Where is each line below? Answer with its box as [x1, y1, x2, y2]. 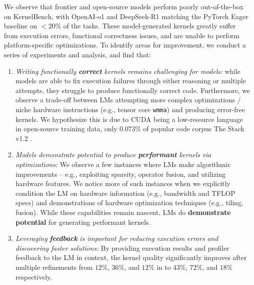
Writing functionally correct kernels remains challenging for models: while [15, 66, 241, 76]
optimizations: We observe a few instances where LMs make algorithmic [15, 159, 231, 169]
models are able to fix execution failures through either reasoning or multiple [15, 75, 246, 86]
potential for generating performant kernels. [15, 216, 151, 227]
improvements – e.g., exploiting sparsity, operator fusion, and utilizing [15, 168, 226, 179]
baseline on [4, 21, 37, 31]
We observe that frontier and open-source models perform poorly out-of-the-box [4, 1, 244, 11]
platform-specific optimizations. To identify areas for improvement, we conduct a [4, 40, 246, 50]
